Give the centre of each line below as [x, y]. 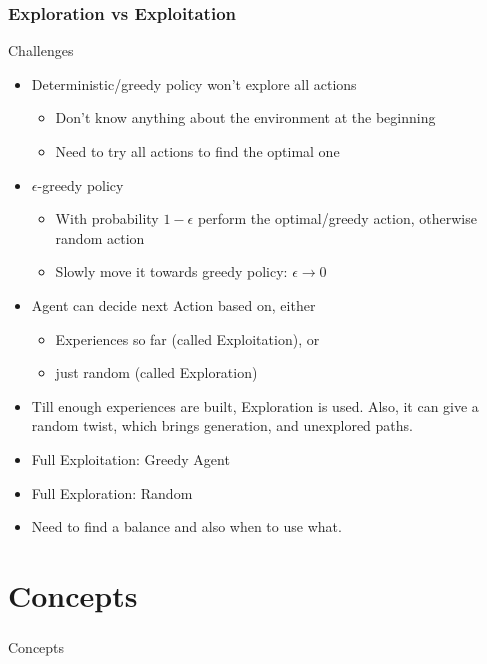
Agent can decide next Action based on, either [173, 304]
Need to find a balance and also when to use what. [186, 526]
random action [100, 237]
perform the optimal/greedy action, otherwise [337, 218]
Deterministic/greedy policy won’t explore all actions [194, 83]
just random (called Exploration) [156, 372]
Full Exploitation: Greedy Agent [130, 458]
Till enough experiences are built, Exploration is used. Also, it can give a [255, 405]
